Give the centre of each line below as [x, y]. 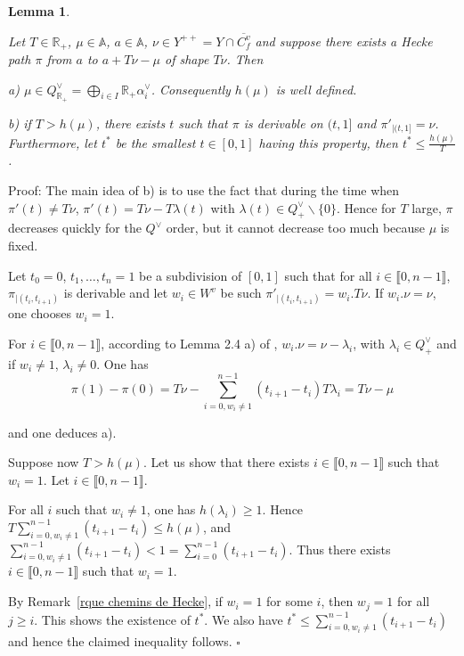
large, [427, 207]
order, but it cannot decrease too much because [296, 228]
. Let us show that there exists [226, 462]
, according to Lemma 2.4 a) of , [189, 343]
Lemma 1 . [39, 11]
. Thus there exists [340, 549]
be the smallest [155, 142]
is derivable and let [116, 293]
